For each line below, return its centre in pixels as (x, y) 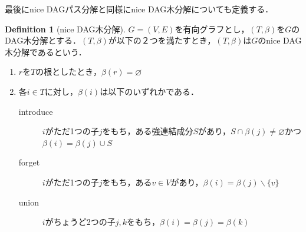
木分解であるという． (46, 52)
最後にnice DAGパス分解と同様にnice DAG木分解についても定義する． (139, 9)
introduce (36, 111)
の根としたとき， (68, 72)
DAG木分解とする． (43, 40)
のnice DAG (280, 40)
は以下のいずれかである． (149, 91)
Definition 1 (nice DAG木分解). (65, 29)
